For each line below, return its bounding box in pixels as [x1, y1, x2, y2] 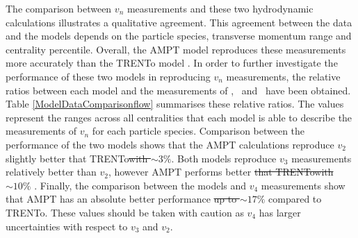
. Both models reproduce [171, 151, 277, 165]
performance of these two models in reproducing [6, 69, 211, 83]
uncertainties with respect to [6, 219, 128, 233]
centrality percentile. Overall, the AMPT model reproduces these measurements [6, 42, 346, 56]
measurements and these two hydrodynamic [127, 1, 314, 15]
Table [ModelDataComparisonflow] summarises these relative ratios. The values [6, 96, 344, 111]
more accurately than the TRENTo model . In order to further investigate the [6, 56, 338, 70]
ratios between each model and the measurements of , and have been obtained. [6, 83, 351, 97]
